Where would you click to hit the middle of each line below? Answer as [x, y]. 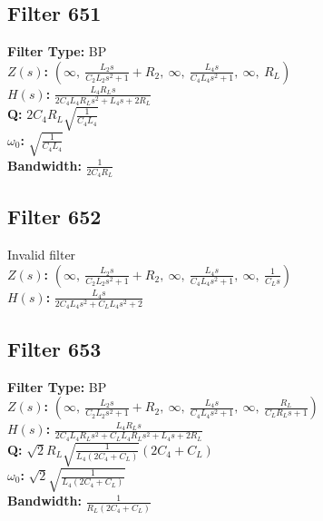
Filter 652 [54, 216]
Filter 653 [54, 348]
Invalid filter [42, 255]
